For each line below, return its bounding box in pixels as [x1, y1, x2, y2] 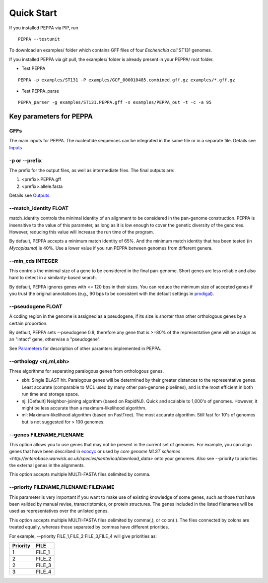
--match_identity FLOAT [9, 205, 69, 212]
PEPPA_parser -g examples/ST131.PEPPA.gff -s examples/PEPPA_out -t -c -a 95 [18, 100, 212, 105]
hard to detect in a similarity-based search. [9, 275, 97, 281]
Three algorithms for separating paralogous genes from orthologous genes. [9, 368, 164, 374]
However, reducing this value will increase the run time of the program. [9, 229, 154, 235]
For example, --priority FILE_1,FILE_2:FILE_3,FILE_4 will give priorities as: [9, 533, 157, 539]
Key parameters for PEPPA [9, 112, 93, 121]
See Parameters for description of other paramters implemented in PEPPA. [9, 345, 161, 351]
